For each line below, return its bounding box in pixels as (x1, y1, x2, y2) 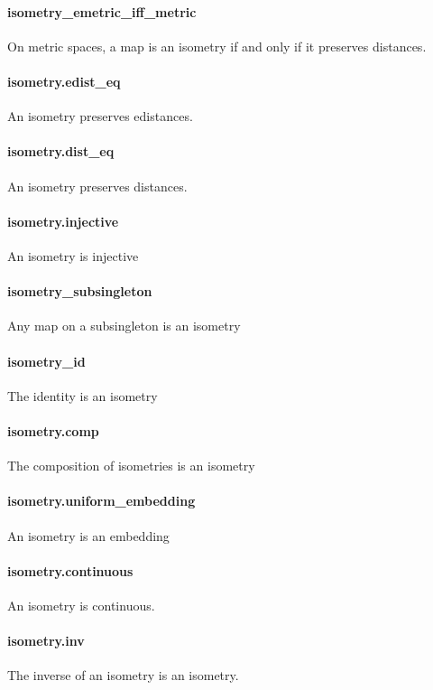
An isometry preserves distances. (7, 176, 188, 195)
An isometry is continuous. (7, 595, 155, 614)
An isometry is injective (7, 246, 139, 265)
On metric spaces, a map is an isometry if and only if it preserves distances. (7, 36, 427, 55)
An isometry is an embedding (7, 526, 170, 545)
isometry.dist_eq (7, 142, 115, 161)
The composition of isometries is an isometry (7, 456, 255, 475)
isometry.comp (7, 421, 99, 440)
